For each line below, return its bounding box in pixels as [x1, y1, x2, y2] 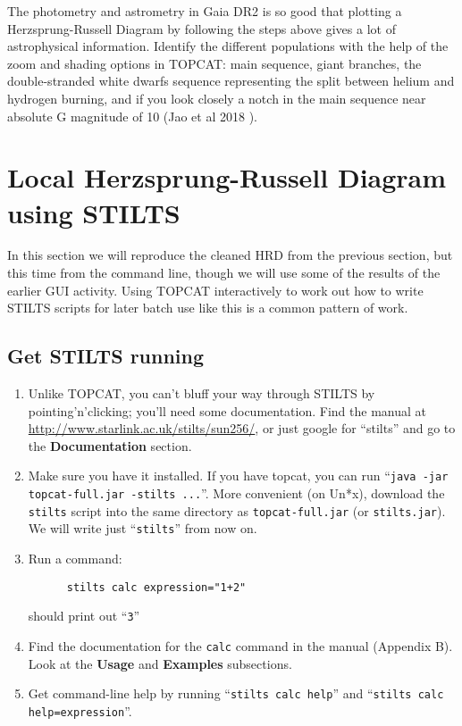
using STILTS [7, 194, 181, 230]
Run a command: [28, 549, 122, 568]
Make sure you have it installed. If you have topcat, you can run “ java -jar [28, 466, 449, 485]
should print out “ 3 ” [28, 606, 140, 625]
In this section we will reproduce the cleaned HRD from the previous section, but [7, 246, 453, 264]
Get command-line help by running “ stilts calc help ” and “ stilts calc [28, 684, 444, 703]
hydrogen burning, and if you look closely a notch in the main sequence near [7, 88, 426, 107]
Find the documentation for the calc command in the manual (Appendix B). [28, 636, 453, 655]
